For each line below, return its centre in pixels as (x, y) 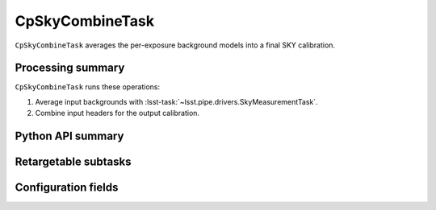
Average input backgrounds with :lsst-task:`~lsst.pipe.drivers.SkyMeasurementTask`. (176, 101)
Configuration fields (67, 188)
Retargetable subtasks (73, 162)
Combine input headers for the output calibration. (117, 113)
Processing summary (70, 68)
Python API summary (69, 136)
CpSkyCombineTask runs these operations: (88, 87)
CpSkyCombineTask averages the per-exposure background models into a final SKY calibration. (175, 45)
